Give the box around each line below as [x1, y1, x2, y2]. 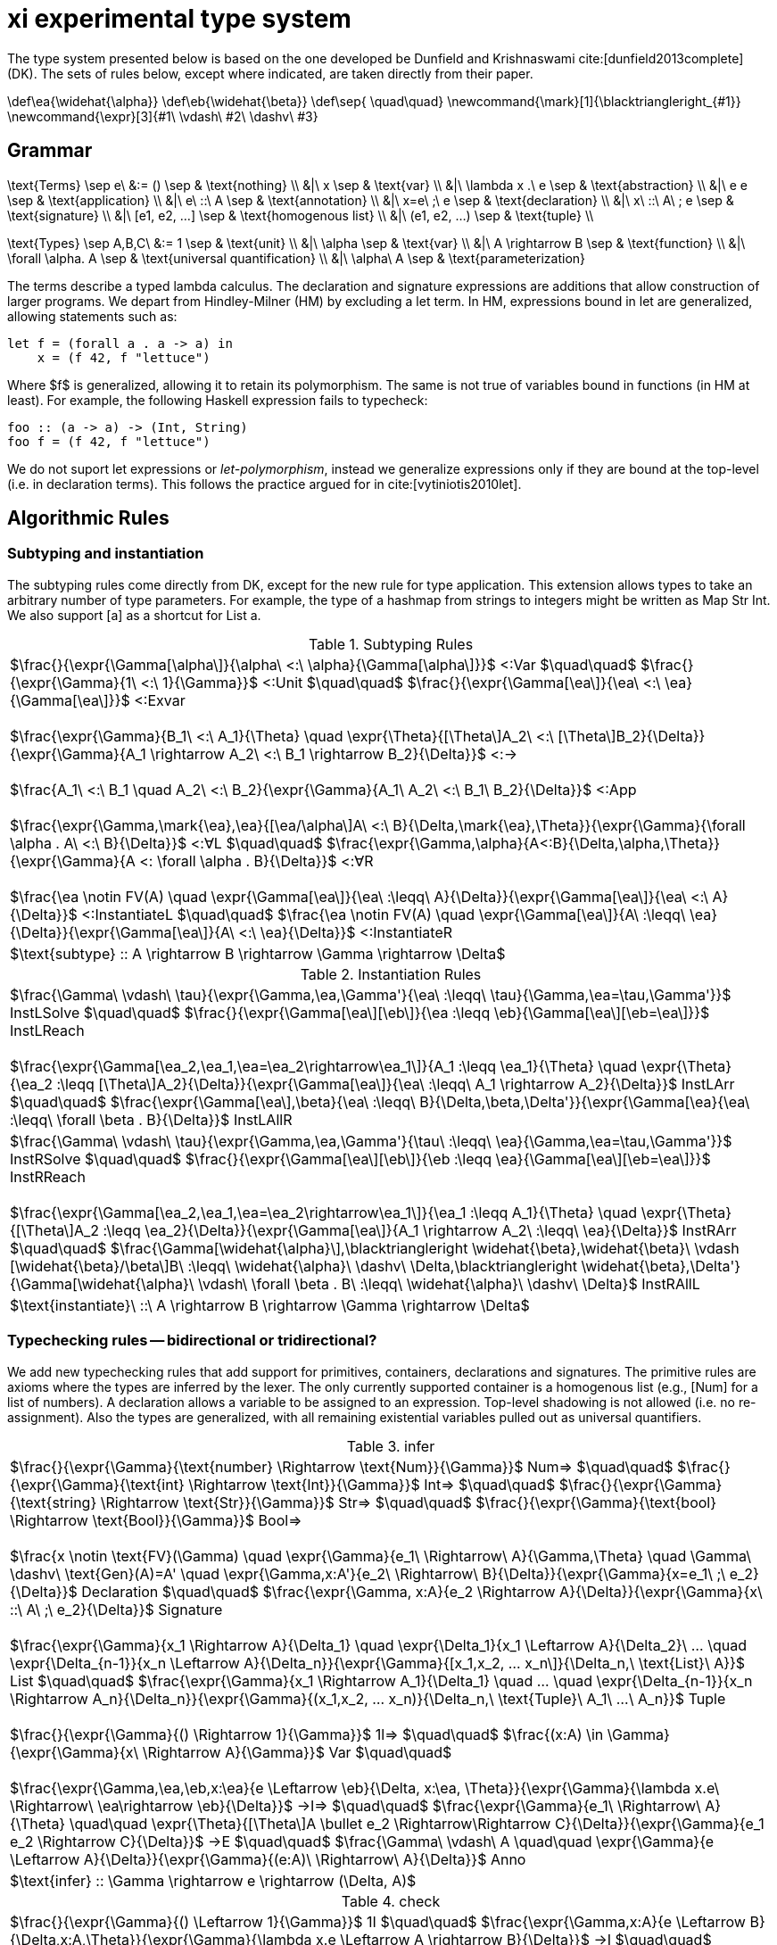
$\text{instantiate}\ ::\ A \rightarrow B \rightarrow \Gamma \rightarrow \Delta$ [10, 1295, 530, 1314]
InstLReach [10, 1021, 85, 1039]
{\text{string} [10, 1493, 97, 1511]
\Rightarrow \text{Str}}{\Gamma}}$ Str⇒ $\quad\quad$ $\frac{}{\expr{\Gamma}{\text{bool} [100, 1493, 717, 1511]
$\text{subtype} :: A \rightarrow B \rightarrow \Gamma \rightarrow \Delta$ [10, 944, 506, 963]
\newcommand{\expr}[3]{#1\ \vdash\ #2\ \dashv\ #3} [7, 108, 318, 124]
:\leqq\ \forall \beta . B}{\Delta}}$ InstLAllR [10, 1110, 293, 1129]
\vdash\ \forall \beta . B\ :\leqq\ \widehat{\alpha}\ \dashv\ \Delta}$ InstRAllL [198, 1274, 700, 1293]
